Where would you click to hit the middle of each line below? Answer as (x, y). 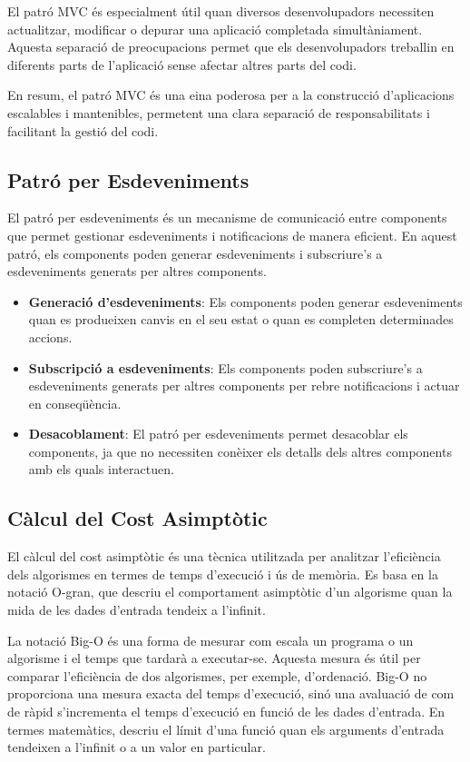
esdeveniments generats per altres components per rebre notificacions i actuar (244, 386)
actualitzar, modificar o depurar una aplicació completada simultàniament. (215, 29)
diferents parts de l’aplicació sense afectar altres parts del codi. (182, 64)
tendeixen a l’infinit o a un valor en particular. (137, 747)
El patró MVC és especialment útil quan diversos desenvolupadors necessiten (221, 11)
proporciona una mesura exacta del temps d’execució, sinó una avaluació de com (231, 693)
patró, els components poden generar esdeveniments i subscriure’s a (195, 253)
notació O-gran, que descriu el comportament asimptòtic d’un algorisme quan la (230, 592)
